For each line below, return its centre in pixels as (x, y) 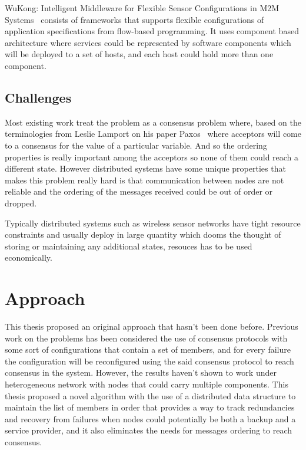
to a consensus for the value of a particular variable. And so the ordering (136, 145)
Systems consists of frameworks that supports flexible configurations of (134, 19)
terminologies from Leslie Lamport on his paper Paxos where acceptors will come (153, 134)
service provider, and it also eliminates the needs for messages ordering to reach (149, 430)
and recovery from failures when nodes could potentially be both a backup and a (150, 418)
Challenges (38, 97)
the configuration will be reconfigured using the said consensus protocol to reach (149, 361)
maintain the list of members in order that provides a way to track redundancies (150, 407)
